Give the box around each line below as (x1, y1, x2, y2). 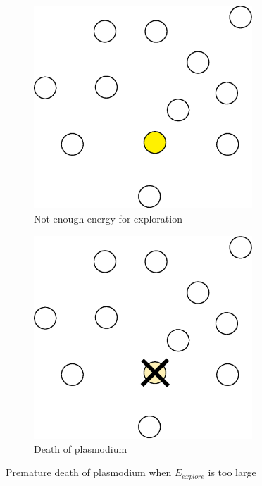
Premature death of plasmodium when (6, 465, 172, 480)
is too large (208, 465, 256, 480)
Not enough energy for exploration (34, 211, 182, 226)
